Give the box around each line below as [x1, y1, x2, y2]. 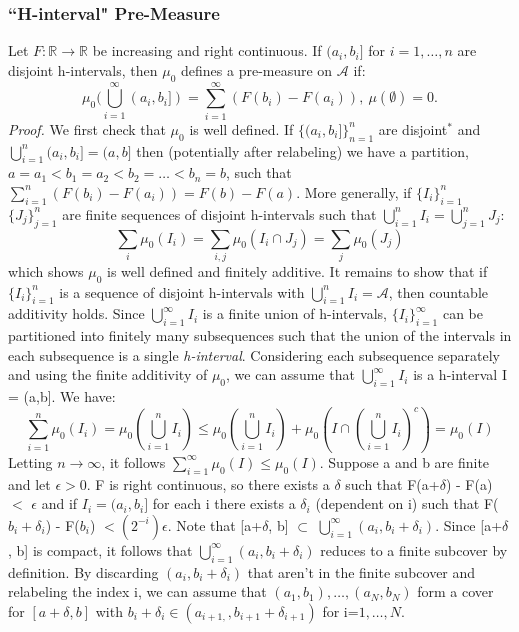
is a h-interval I [413, 364, 507, 385]
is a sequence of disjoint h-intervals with [59, 281, 305, 302]
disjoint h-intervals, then [8, 59, 158, 80]
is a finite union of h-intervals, [202, 303, 388, 324]
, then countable [388, 281, 488, 302]
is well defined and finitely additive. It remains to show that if [107, 260, 488, 281]
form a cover [417, 581, 494, 602]
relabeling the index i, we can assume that [8, 581, 267, 602]
